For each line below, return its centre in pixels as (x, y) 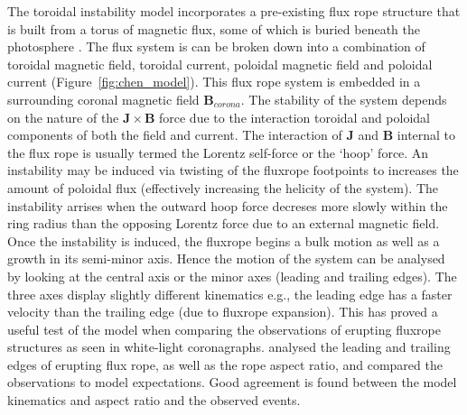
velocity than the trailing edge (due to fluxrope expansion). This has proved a (223, 312)
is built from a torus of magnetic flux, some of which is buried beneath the (214, 28)
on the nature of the (63, 117)
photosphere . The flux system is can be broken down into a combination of (216, 46)
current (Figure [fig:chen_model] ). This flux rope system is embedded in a (214, 82)
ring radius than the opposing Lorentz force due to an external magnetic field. (224, 223)
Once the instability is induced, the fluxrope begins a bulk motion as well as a (224, 240)
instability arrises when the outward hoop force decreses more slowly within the (228, 205)
